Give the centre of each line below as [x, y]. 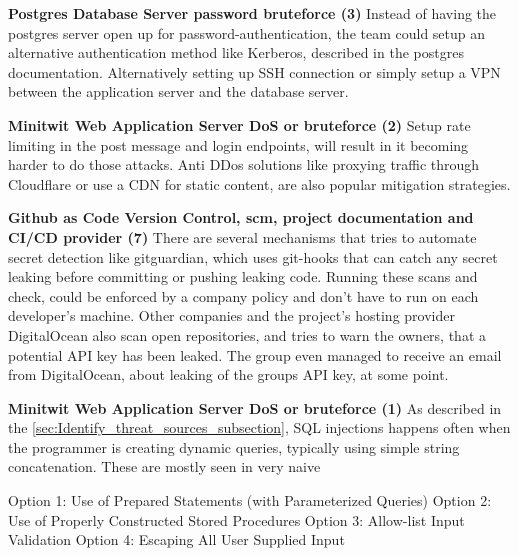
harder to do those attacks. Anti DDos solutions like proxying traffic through [244, 164]
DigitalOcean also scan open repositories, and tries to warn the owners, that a [247, 334]
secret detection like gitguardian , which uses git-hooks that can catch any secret [253, 256]
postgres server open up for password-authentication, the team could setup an [247, 32]
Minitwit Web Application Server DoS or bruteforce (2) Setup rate [239, 124]
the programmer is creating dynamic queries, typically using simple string [234, 446]
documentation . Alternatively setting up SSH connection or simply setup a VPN [254, 71]
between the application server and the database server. [178, 91]
